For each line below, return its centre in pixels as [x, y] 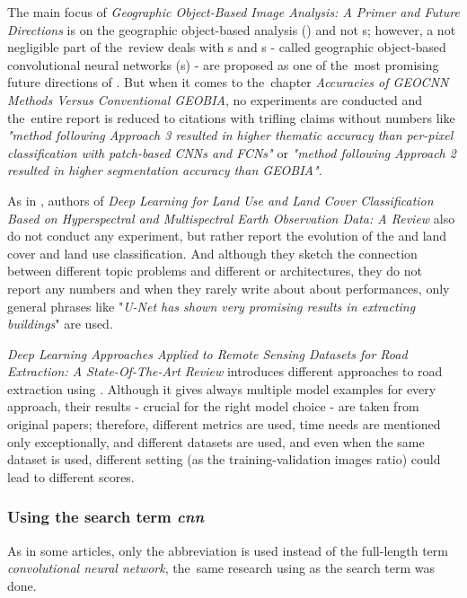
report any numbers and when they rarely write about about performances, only [229, 288]
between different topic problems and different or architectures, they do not [215, 271]
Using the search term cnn [106, 517]
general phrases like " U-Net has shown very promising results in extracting [211, 306]
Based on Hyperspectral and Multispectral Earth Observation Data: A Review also [231, 218]
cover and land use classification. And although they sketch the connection [212, 253]
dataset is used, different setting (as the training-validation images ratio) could [224, 459]
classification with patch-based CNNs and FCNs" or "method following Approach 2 [232, 152]
